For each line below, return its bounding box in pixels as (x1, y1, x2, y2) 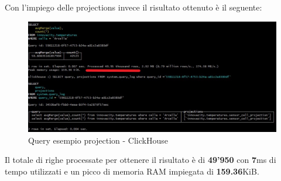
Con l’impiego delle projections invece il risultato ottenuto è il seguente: (5, 1, 262, 13)
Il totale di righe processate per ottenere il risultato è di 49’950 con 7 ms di (5, 154, 276, 166)
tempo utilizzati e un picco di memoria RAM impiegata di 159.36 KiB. (5, 165, 259, 177)
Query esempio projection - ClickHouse (28, 134, 168, 146)
